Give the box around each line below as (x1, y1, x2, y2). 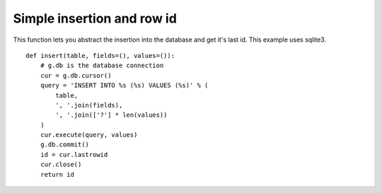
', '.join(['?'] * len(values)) (55, 111, 168, 119)
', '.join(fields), (55, 101, 123, 109)
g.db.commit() (40, 141, 90, 148)
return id (40, 170, 74, 178)
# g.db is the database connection (40, 62, 164, 70)
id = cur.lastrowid (40, 151, 108, 158)
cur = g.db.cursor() (40, 71, 112, 79)
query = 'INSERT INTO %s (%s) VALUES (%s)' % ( (40, 81, 209, 90)
